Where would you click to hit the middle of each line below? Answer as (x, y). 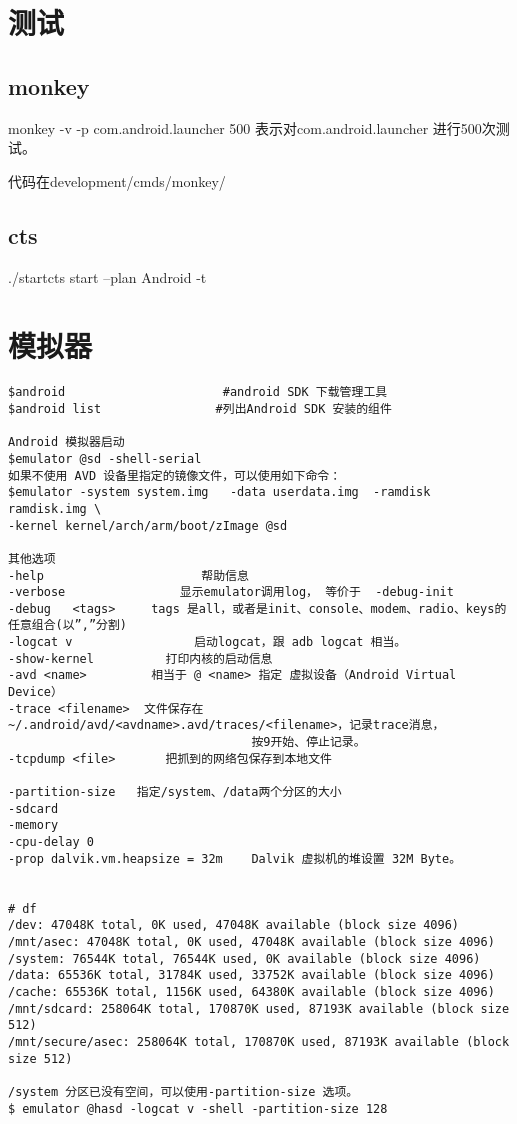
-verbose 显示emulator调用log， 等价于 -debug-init (231, 592)
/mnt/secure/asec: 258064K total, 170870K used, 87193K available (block (259, 1041)
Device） (35, 692)
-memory (33, 825)
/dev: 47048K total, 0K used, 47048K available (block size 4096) (234, 925)
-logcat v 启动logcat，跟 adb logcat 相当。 (207, 642)
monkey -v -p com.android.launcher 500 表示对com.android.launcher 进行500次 (252, 127)
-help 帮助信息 (128, 575)
